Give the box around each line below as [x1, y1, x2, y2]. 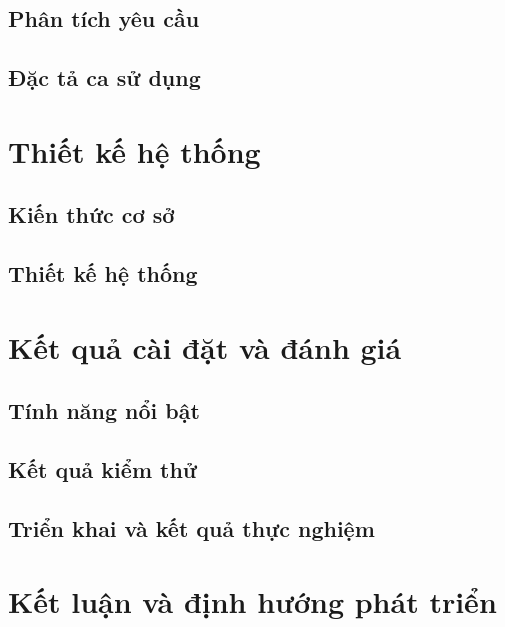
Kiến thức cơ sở [8, 199, 175, 230]
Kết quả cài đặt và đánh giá [8, 326, 402, 367]
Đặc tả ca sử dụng [8, 62, 201, 93]
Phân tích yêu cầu [8, 3, 200, 34]
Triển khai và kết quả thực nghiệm [8, 512, 375, 543]
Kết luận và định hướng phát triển [8, 581, 497, 622]
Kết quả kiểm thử [8, 454, 197, 485]
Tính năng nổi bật [8, 395, 200, 426]
